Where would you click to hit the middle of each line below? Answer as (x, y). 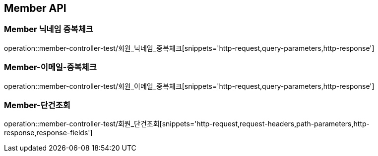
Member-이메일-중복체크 (50, 67)
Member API (35, 8)
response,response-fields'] (48, 133)
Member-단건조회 (37, 105)
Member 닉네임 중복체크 (49, 29)
